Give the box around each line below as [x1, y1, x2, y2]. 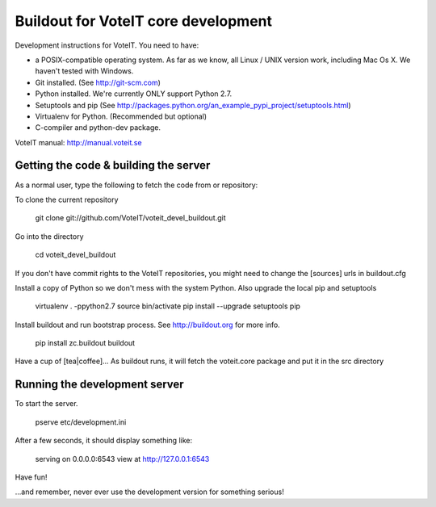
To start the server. [15, 399, 78, 409]
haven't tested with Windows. [35, 66, 134, 76]
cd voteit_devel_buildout [35, 250, 116, 260]
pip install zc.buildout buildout [35, 338, 136, 348]
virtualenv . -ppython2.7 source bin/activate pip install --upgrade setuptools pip [35, 301, 300, 311]
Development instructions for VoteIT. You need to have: [15, 40, 199, 50]
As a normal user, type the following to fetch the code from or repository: [15, 180, 258, 190]
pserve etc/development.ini [35, 417, 127, 427]
